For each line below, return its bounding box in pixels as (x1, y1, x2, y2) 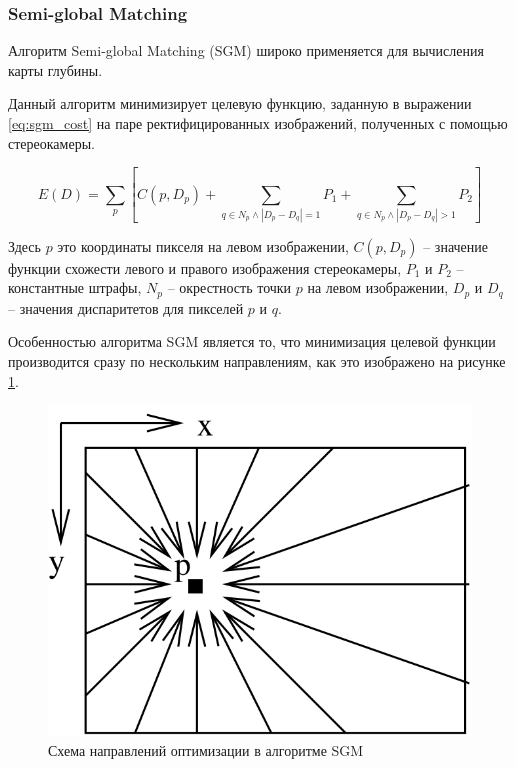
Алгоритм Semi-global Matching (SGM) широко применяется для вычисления (8, 40, 484, 61)
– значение (423, 235, 488, 256)
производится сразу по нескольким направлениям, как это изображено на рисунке (8, 351, 506, 372)
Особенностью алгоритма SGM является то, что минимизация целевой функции (8, 331, 496, 352)
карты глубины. (8, 59, 103, 80)
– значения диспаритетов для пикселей (8, 297, 244, 318)
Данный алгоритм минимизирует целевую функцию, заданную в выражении (8, 93, 472, 114)
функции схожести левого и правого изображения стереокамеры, (8, 257, 402, 278)
